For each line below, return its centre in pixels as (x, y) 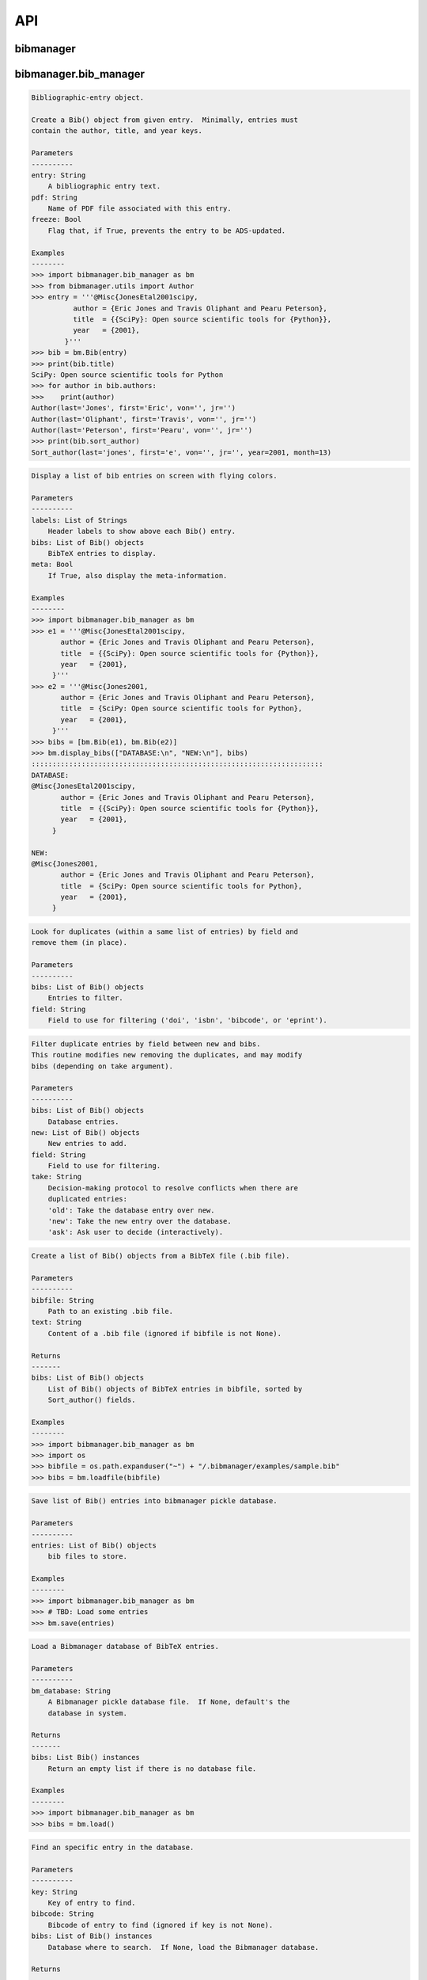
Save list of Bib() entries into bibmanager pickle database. (154, 1501)
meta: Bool (52, 565)
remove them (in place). (79, 943)
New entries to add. (88, 1144)
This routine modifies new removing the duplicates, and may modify (167, 1055)
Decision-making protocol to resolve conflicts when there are (173, 1188)
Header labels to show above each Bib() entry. (142, 531)
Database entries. (83, 1121)
